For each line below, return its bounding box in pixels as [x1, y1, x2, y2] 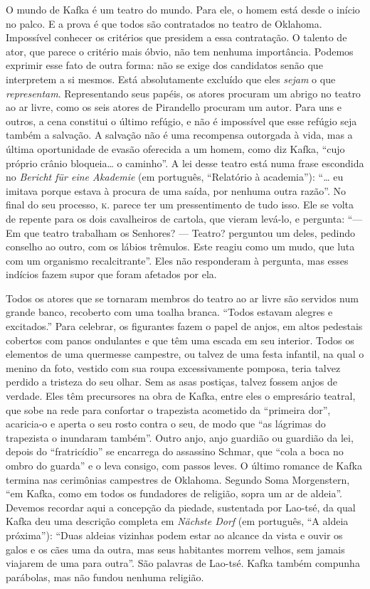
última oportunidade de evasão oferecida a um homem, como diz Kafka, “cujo [6, 141, 345, 156]
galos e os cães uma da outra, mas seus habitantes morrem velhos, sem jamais [6, 541, 345, 556]
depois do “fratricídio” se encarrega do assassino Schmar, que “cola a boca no [6, 444, 344, 459]
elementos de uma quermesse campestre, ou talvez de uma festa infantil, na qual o [6, 346, 364, 361]
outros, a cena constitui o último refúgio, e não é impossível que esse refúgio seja [6, 113, 357, 128]
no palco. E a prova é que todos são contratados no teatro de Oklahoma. [6, 16, 322, 31]
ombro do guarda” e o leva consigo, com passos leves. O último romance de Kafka [6, 458, 362, 472]
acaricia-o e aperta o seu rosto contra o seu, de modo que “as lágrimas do [6, 416, 326, 431]
